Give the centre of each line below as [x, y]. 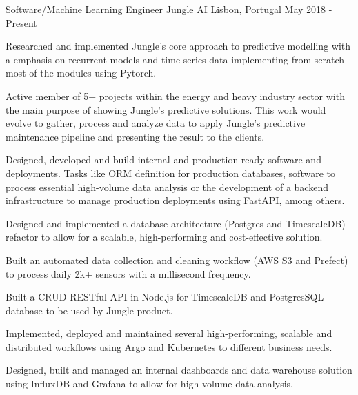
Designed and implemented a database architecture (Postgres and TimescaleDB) [176, 223]
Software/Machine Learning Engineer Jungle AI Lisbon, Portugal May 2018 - [169, 9]
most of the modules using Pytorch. [81, 73]
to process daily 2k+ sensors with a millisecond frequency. [128, 273]
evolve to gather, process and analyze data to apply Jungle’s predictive [156, 123]
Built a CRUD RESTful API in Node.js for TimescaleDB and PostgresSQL [165, 297]
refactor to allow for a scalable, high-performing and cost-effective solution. [164, 237]
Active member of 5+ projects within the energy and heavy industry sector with [175, 95]
